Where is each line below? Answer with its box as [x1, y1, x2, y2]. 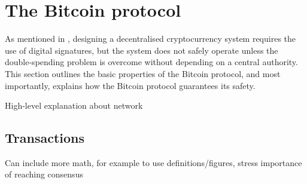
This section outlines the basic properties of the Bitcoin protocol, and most [5, 67, 281, 79]
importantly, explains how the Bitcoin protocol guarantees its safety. [5, 79, 256, 91]
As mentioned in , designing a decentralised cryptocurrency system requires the [5, 32, 296, 45]
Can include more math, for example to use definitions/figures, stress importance [5, 156, 302, 168]
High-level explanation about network [5, 99, 143, 112]
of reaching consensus [5, 168, 83, 180]
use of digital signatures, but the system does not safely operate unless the [5, 44, 278, 56]
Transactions [5, 128, 85, 147]
